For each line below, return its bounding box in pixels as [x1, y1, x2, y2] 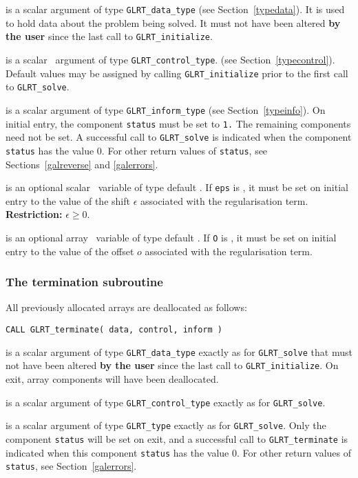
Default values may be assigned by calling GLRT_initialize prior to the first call [6, 66, 348, 80]
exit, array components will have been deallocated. [6, 371, 219, 386]
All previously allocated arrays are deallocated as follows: [6, 300, 247, 315]
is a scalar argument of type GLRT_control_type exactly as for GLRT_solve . [6, 395, 326, 409]
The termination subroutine [6, 273, 163, 290]
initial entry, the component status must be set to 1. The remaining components [6, 116, 351, 130]
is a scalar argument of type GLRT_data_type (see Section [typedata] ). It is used [6, 2, 345, 16]
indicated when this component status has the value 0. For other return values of [6, 445, 352, 459]
